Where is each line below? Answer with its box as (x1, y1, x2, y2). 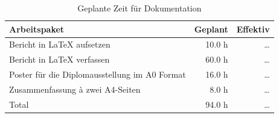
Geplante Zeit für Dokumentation (77, 2, 202, 14)
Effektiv (236, 22, 270, 35)
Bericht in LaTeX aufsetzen (9, 38, 111, 51)
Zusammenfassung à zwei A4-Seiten (9, 82, 141, 95)
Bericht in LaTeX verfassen (9, 53, 110, 66)
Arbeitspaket (9, 22, 65, 35)
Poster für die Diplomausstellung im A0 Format (9, 68, 186, 81)
